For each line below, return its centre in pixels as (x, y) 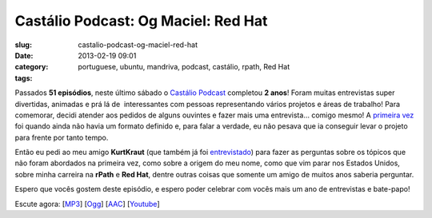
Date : (24, 55)
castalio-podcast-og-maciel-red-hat (138, 45)
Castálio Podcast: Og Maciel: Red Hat (141, 21)
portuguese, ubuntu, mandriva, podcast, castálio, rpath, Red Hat (184, 67)
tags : (24, 78)
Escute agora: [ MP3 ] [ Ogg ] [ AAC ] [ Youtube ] (87, 204)
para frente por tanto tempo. (62, 137)
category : (32, 67)
